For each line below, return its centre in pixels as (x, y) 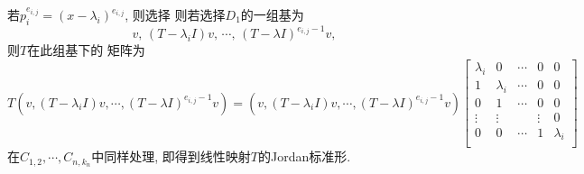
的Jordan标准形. (305, 156)
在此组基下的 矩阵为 (86, 50)
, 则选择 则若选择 (175, 14)
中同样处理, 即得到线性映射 (171, 156)
